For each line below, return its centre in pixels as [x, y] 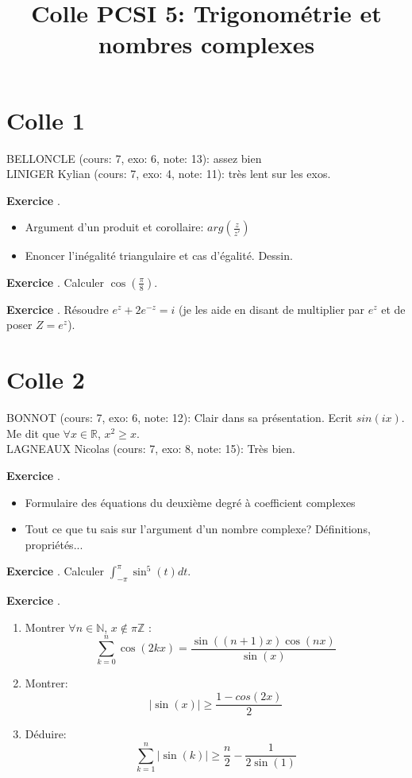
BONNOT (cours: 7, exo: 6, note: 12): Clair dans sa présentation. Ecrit [180, 418]
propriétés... [54, 544]
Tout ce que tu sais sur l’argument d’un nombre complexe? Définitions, [198, 529]
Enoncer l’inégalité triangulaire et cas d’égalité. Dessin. [159, 255]
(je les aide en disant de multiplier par [272, 309]
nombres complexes [206, 44]
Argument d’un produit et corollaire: [114, 227]
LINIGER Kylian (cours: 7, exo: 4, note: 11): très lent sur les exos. [169, 174]
